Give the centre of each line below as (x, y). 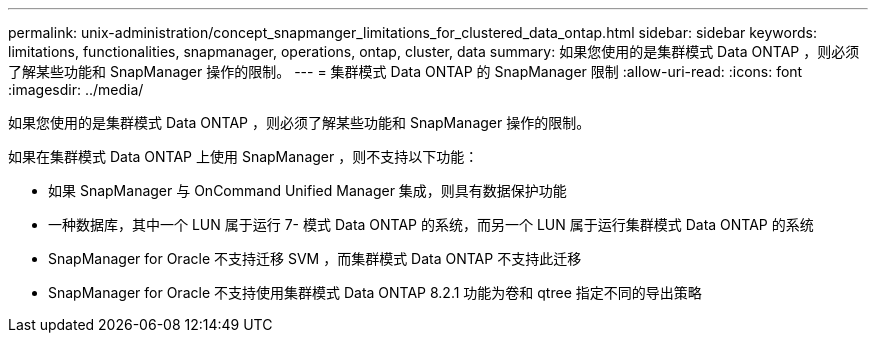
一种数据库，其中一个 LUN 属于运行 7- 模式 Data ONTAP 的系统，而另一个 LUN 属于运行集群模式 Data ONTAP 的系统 (431, 224)
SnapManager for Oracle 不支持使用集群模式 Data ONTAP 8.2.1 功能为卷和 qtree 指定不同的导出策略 (375, 292)
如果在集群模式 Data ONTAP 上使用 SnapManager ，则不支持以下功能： (243, 156)
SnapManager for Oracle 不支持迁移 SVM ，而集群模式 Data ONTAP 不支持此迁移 (315, 258)
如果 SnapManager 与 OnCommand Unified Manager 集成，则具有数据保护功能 (307, 190)
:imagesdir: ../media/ (76, 89)
